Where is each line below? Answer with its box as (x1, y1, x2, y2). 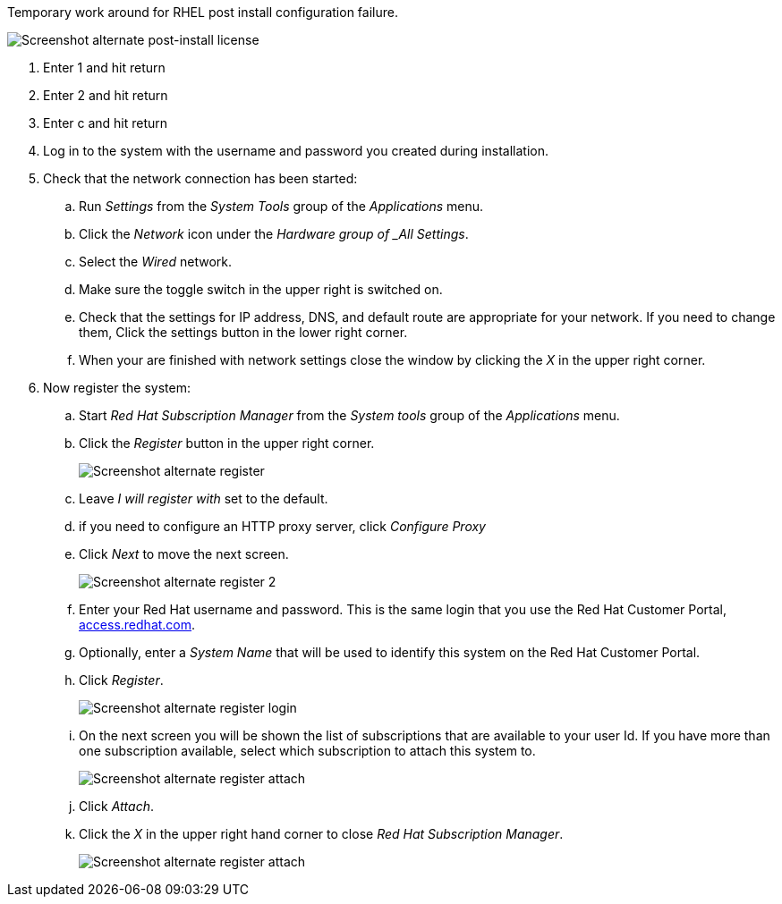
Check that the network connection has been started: (43, 171, 358, 186)
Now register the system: (43, 380, 191, 395)
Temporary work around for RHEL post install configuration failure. (7, 4, 398, 20)
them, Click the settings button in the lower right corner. (79, 325, 408, 340)
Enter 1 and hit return (43, 60, 166, 75)
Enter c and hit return (43, 115, 168, 131)
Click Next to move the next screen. (79, 546, 289, 562)
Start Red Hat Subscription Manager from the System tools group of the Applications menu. (79, 408, 620, 423)
